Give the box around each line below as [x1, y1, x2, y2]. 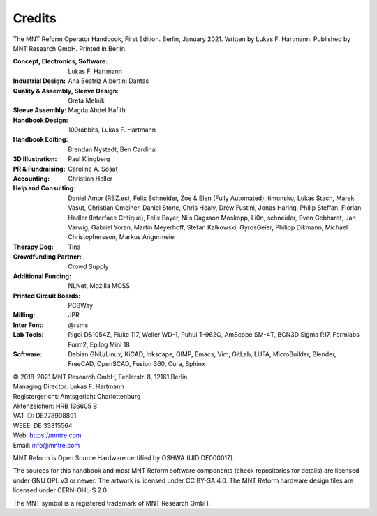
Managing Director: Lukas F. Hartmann [13, 382, 125, 390]
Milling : [13, 311, 36, 319]
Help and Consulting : [13, 184, 76, 192]
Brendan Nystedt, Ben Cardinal [68, 145, 157, 153]
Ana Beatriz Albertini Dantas [68, 77, 149, 85]
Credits [13, 10, 57, 26]
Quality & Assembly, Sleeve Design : [13, 86, 119, 95]
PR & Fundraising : [13, 165, 66, 173]
